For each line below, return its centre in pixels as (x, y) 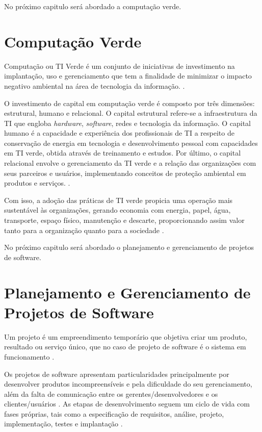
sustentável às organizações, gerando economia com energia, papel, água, (117, 210)
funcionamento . (29, 356)
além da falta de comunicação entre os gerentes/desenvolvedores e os (111, 393)
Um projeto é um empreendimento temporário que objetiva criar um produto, (126, 336)
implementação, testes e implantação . (63, 424)
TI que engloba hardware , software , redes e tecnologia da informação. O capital (127, 123)
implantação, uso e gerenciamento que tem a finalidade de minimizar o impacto (128, 76)
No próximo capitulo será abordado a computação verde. (93, 6)
